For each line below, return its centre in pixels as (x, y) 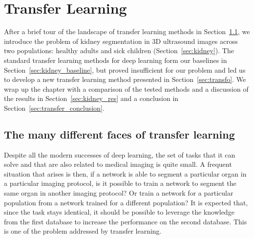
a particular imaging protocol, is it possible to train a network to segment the (120, 183)
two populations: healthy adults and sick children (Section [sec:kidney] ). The (119, 50)
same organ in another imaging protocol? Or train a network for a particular (119, 193)
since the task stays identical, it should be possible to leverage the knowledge (119, 212)
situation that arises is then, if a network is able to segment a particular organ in (125, 173)
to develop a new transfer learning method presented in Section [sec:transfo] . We (125, 79)
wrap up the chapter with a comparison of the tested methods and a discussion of (126, 89)
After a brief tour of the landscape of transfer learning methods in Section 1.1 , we (127, 31)
